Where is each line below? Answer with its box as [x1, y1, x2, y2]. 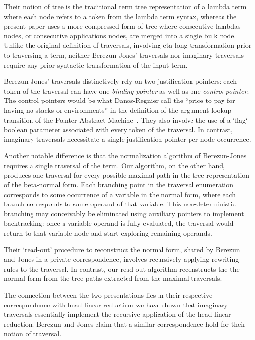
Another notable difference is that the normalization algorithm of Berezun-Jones [4, 150, 247, 161]
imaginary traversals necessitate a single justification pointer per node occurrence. [4, 134, 251, 144]
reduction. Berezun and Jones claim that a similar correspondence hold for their [4, 318, 246, 329]
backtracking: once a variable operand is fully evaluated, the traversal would [4, 218, 234, 228]
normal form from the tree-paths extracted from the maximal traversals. [4, 273, 222, 283]
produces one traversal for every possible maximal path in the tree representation [4, 170, 250, 180]
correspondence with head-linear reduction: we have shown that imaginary [4, 299, 228, 309]
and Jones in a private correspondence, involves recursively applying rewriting [4, 254, 239, 264]
